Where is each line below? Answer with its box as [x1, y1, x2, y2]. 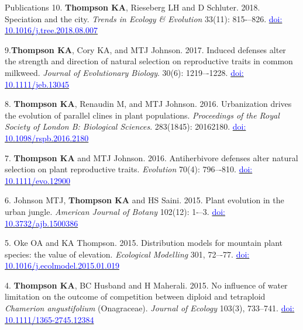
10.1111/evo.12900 [5, 174, 70, 186]
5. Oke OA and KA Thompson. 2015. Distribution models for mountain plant [5, 237, 283, 249]
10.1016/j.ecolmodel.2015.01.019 [5, 259, 120, 272]
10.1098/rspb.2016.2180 [5, 131, 89, 144]
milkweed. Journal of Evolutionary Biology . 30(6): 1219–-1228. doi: [5, 66, 244, 78]
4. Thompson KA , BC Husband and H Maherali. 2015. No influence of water [5, 279, 288, 291]
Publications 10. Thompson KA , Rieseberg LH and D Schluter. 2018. [5, 1, 260, 13]
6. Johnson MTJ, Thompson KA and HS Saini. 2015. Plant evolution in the [5, 194, 284, 206]
